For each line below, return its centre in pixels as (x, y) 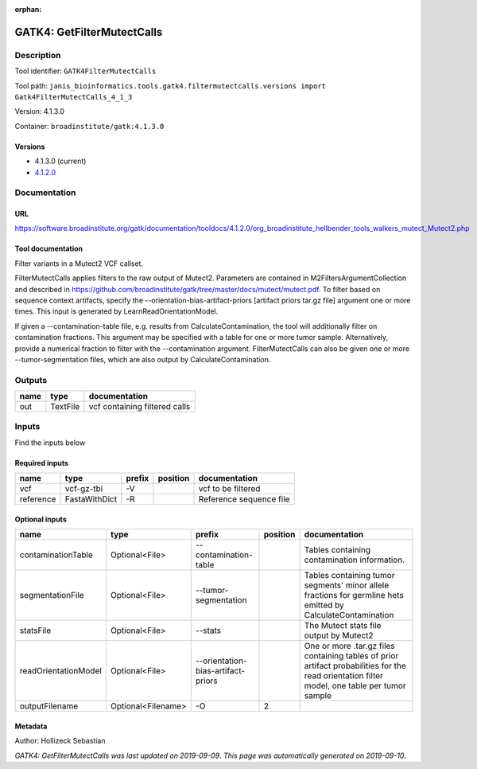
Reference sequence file (244, 499)
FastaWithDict (91, 499)
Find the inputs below (50, 443)
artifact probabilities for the (355, 666)
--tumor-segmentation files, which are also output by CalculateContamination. (143, 359)
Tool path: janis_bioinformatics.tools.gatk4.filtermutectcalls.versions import (170, 86)
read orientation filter (343, 676)
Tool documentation (49, 249)
